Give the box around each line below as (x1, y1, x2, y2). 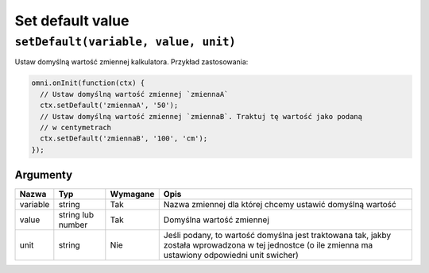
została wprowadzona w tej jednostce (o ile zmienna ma (163, 240, 373, 251)
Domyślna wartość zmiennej (163, 214, 270, 225)
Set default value (14, 12, 129, 29)
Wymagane (110, 189, 155, 200)
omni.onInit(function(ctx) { (31, 79, 145, 87)
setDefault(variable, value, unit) (14, 35, 236, 49)
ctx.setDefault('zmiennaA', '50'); (40, 101, 179, 110)
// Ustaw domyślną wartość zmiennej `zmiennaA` (40, 90, 229, 98)
